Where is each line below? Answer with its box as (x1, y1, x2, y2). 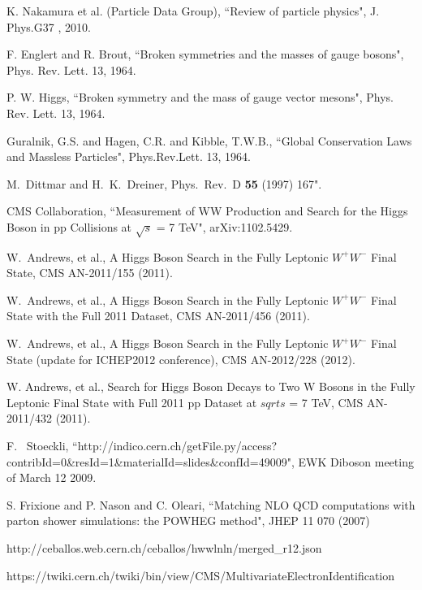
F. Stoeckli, (6, 437, 69, 454)
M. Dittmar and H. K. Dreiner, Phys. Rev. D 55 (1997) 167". (6, 175, 322, 192)
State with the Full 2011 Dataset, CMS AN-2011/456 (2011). (6, 307, 310, 324)
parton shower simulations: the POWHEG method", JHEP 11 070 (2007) (6, 512, 370, 529)
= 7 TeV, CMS (289, 393, 364, 410)
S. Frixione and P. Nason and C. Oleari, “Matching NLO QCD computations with (6, 496, 416, 513)
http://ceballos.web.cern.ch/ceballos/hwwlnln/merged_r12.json (6, 540, 322, 557)
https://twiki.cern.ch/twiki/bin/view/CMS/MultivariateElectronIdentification (6, 566, 395, 583)
